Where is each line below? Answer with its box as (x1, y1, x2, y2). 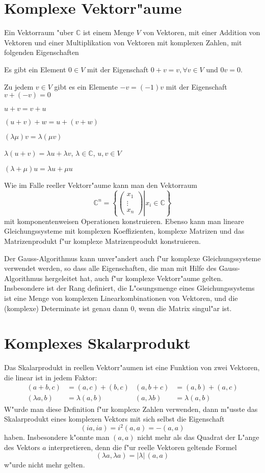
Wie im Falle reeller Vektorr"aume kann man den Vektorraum (4, 179, 198, 190)
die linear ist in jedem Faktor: (4, 372, 97, 382)
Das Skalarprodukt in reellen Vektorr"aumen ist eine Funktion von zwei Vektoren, (4, 362, 260, 373)
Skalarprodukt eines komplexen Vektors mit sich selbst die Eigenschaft (4, 413, 225, 424)
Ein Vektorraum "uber (4, 27, 74, 38)
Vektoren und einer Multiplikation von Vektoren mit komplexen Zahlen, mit (4, 37, 242, 47)
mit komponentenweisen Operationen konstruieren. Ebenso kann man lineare (4, 215, 244, 226)
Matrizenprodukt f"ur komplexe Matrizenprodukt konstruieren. (4, 235, 201, 246)
